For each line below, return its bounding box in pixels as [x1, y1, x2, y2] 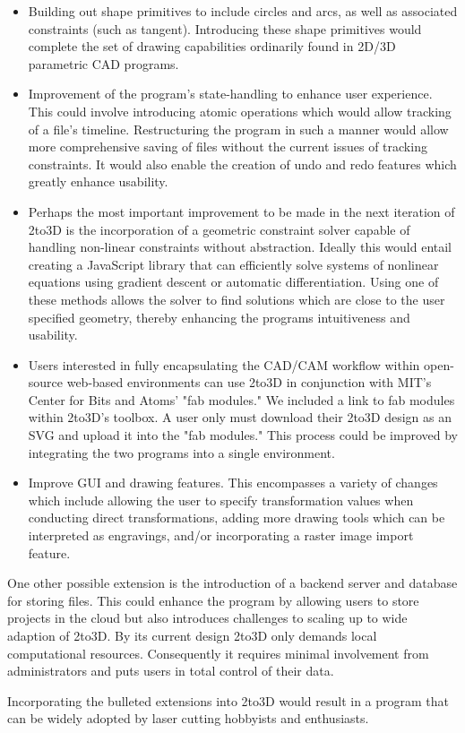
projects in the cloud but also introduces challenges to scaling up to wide [7, 608, 408, 627]
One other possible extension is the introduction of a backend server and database [7, 573, 458, 592]
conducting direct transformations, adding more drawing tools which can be [28, 508, 445, 527]
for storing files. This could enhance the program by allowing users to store [7, 591, 419, 609]
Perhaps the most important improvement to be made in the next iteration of [28, 202, 455, 220]
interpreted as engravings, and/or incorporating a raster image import [28, 526, 414, 545]
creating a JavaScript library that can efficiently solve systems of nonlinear [28, 254, 439, 273]
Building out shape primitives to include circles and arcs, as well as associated [28, 2, 458, 20]
